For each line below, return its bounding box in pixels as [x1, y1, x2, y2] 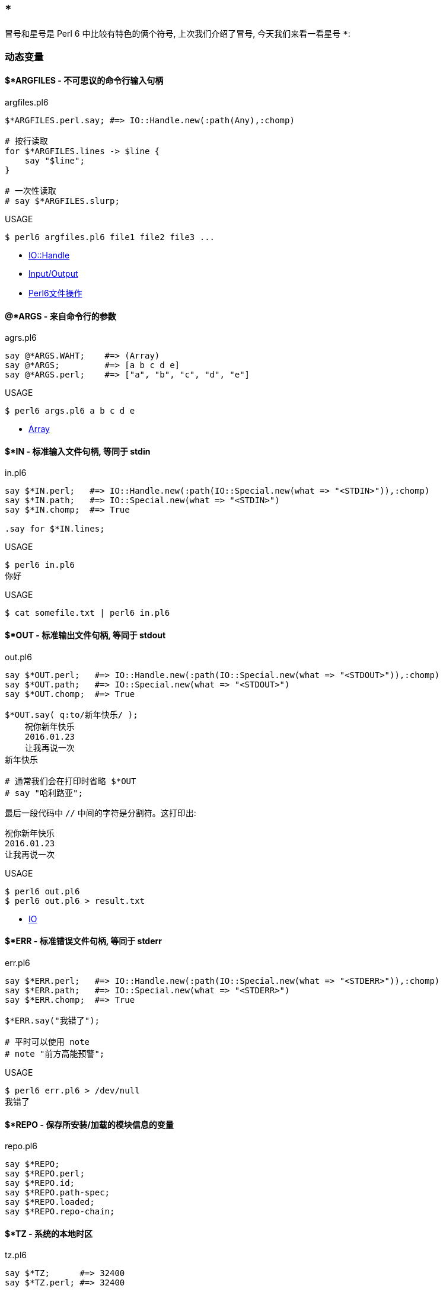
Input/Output [28, 268, 78, 279]
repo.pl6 [5, 1141, 37, 1152]
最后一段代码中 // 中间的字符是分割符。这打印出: [5, 807, 196, 818]
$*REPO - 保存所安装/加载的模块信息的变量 [5, 1119, 174, 1130]
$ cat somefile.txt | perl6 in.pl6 [5, 608, 170, 618]
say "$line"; [24, 156, 85, 166]
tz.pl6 [5, 1250, 27, 1261]
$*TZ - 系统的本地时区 [5, 1228, 93, 1239]
